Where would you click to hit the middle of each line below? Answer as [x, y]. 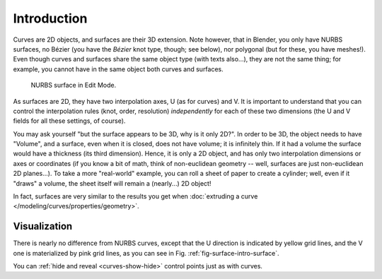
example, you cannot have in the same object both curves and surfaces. [118, 69]
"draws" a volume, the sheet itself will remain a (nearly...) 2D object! [112, 183]
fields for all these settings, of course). [69, 121]
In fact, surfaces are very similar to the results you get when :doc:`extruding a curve [135, 196]
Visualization [43, 226]
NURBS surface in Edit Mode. [74, 85]
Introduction [50, 18]
